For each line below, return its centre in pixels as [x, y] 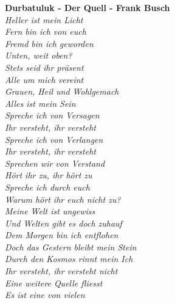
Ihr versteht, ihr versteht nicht [61, 271]
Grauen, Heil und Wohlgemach [62, 91]
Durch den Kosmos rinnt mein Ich [69, 259]
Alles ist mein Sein [40, 103]
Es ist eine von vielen [45, 295]
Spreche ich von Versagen [52, 115]
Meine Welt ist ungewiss [50, 211]
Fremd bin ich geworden [49, 43]
